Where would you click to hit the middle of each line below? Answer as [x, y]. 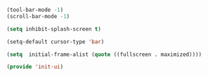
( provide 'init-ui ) [35, 67]
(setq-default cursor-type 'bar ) [56, 42]
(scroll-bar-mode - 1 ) [38, 16]
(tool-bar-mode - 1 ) [35, 10]
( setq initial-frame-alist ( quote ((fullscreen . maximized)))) [104, 54]
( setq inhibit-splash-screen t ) [54, 29]
